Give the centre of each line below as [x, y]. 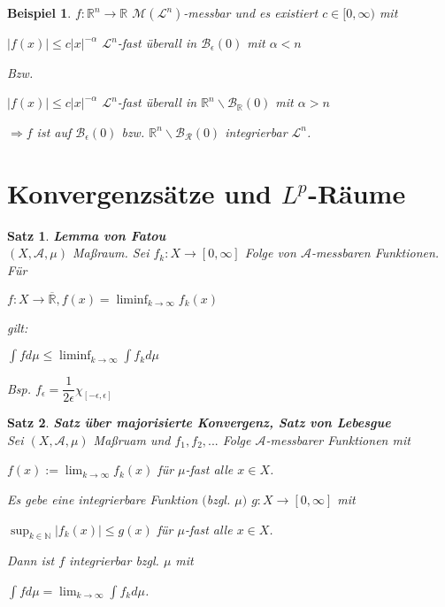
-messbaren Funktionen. [375, 253]
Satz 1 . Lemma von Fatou [87, 235]
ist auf [54, 131]
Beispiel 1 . [39, 12]
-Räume [357, 192]
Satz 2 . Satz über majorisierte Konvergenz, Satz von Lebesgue [199, 423]
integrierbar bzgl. [114, 561]
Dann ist [31, 561]
